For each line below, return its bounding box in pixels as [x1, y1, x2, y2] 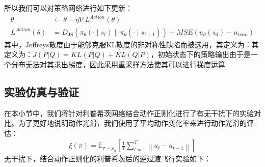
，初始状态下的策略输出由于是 [150, 49, 251, 60]
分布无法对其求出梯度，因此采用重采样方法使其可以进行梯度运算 [11, 59, 225, 69]
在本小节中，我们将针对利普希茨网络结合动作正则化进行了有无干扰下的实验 [4, 107, 254, 118]
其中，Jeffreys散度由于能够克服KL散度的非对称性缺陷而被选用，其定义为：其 [4, 39, 259, 49]
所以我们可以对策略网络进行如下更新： [4, 3, 132, 13]
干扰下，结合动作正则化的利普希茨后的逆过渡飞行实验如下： [11, 153, 211, 164]
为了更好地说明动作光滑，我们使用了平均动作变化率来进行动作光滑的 [18, 118, 247, 128]
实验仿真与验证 [4, 83, 79, 99]
